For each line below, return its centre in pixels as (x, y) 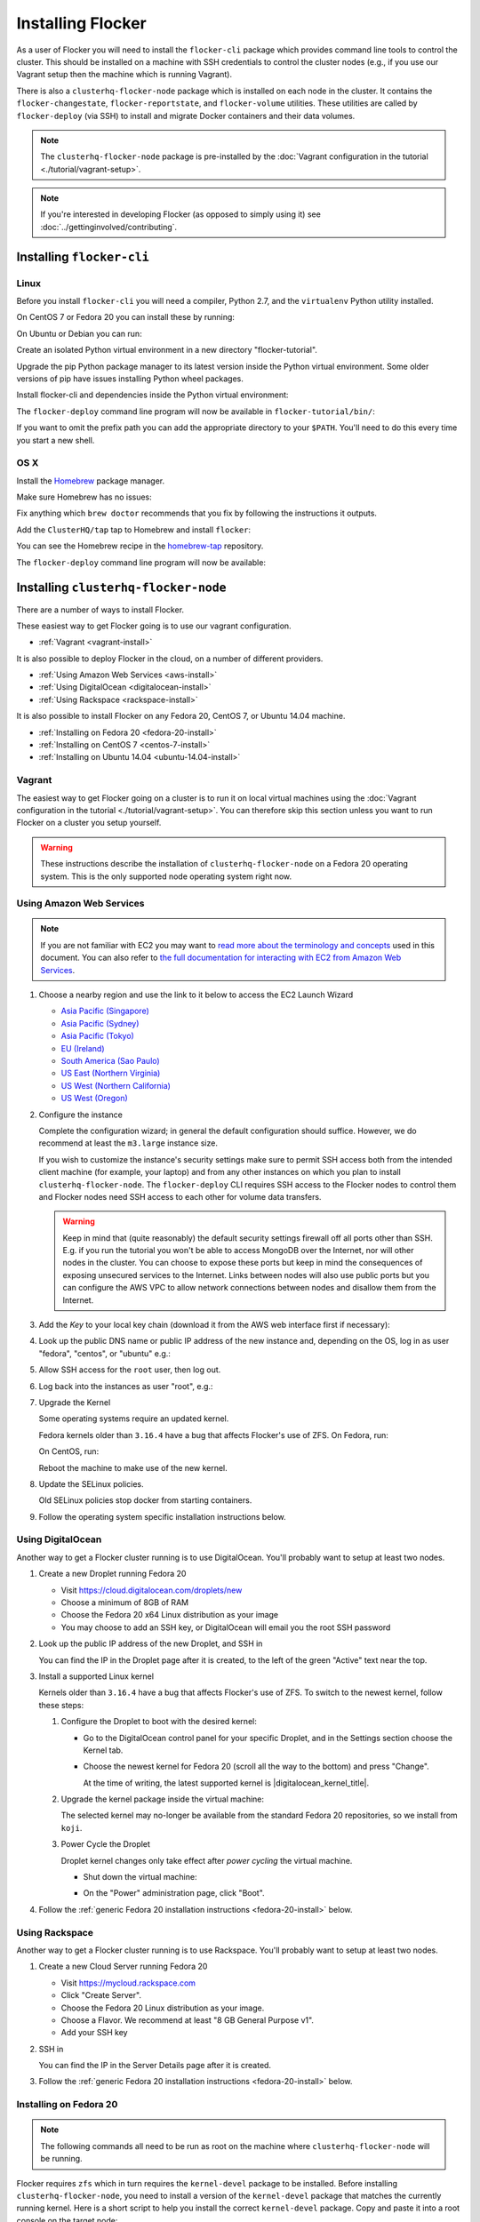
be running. (62, 2159)
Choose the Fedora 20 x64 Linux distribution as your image (170, 1615)
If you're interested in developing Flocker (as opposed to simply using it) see (181, 214)
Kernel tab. (103, 1750)
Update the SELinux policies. (91, 1483)
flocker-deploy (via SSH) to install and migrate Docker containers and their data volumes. (186, 116)
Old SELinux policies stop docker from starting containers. (145, 1500)
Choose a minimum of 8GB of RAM (125, 1603)
